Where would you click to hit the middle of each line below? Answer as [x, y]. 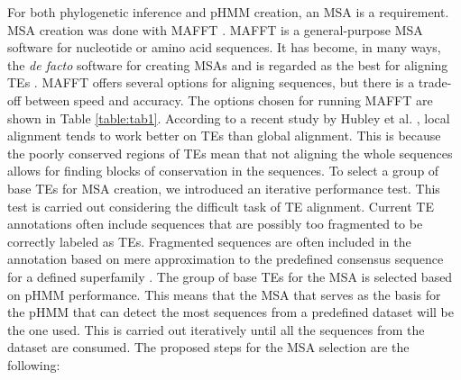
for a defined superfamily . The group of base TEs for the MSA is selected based [230, 276]
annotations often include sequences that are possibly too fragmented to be [215, 224]
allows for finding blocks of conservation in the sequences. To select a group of [223, 171]
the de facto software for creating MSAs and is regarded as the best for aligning [228, 64]
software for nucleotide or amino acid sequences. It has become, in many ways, [224, 47]
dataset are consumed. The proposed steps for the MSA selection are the [208, 347]
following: [34, 364]
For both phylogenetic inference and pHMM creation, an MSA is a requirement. [228, 12]
